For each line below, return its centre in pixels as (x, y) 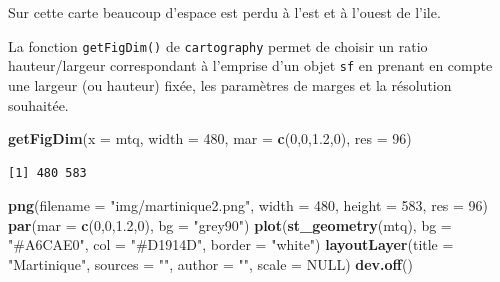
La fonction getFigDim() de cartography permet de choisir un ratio (218, 45)
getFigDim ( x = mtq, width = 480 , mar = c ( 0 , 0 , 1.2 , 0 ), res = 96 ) (210, 138)
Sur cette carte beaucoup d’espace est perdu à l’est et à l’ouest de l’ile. (224, 12)
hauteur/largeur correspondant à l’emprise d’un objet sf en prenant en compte (250, 65)
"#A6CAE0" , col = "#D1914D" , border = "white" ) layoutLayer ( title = (231, 244)
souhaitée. (38, 104)
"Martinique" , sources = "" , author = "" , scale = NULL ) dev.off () (210, 264)
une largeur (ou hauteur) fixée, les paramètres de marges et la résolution (230, 84)
